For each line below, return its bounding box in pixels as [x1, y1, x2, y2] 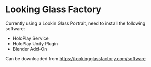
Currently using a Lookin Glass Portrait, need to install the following [5, 20, 146, 26]
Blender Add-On [12, 46, 47, 52]
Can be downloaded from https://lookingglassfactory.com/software [5, 55, 146, 61]
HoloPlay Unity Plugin [12, 40, 58, 46]
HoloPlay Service [12, 35, 49, 41]
